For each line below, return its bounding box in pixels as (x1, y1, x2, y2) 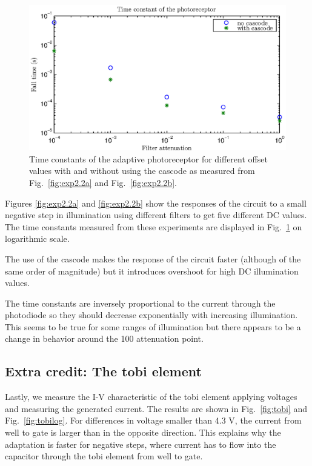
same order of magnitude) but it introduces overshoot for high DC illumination (5, 264, 299, 277)
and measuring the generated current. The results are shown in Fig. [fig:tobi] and (5, 402, 307, 414)
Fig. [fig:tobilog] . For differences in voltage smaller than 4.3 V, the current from (5, 414, 302, 427)
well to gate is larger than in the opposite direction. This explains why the (5, 426, 281, 439)
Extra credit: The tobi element (5, 362, 202, 381)
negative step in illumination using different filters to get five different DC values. (5, 208, 307, 221)
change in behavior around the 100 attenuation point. (5, 332, 204, 345)
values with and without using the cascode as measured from (29, 164, 255, 177)
